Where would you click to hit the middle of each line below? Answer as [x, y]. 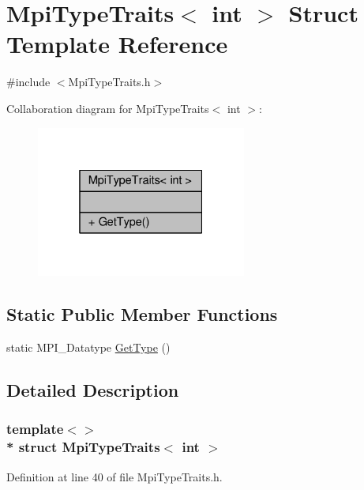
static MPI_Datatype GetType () [88, 347]
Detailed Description [93, 390]
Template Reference [117, 44]
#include [28, 82]
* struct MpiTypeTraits [83, 447]
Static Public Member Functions [142, 314]
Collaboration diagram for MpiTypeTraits [108, 108]
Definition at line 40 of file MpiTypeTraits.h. [114, 476]
